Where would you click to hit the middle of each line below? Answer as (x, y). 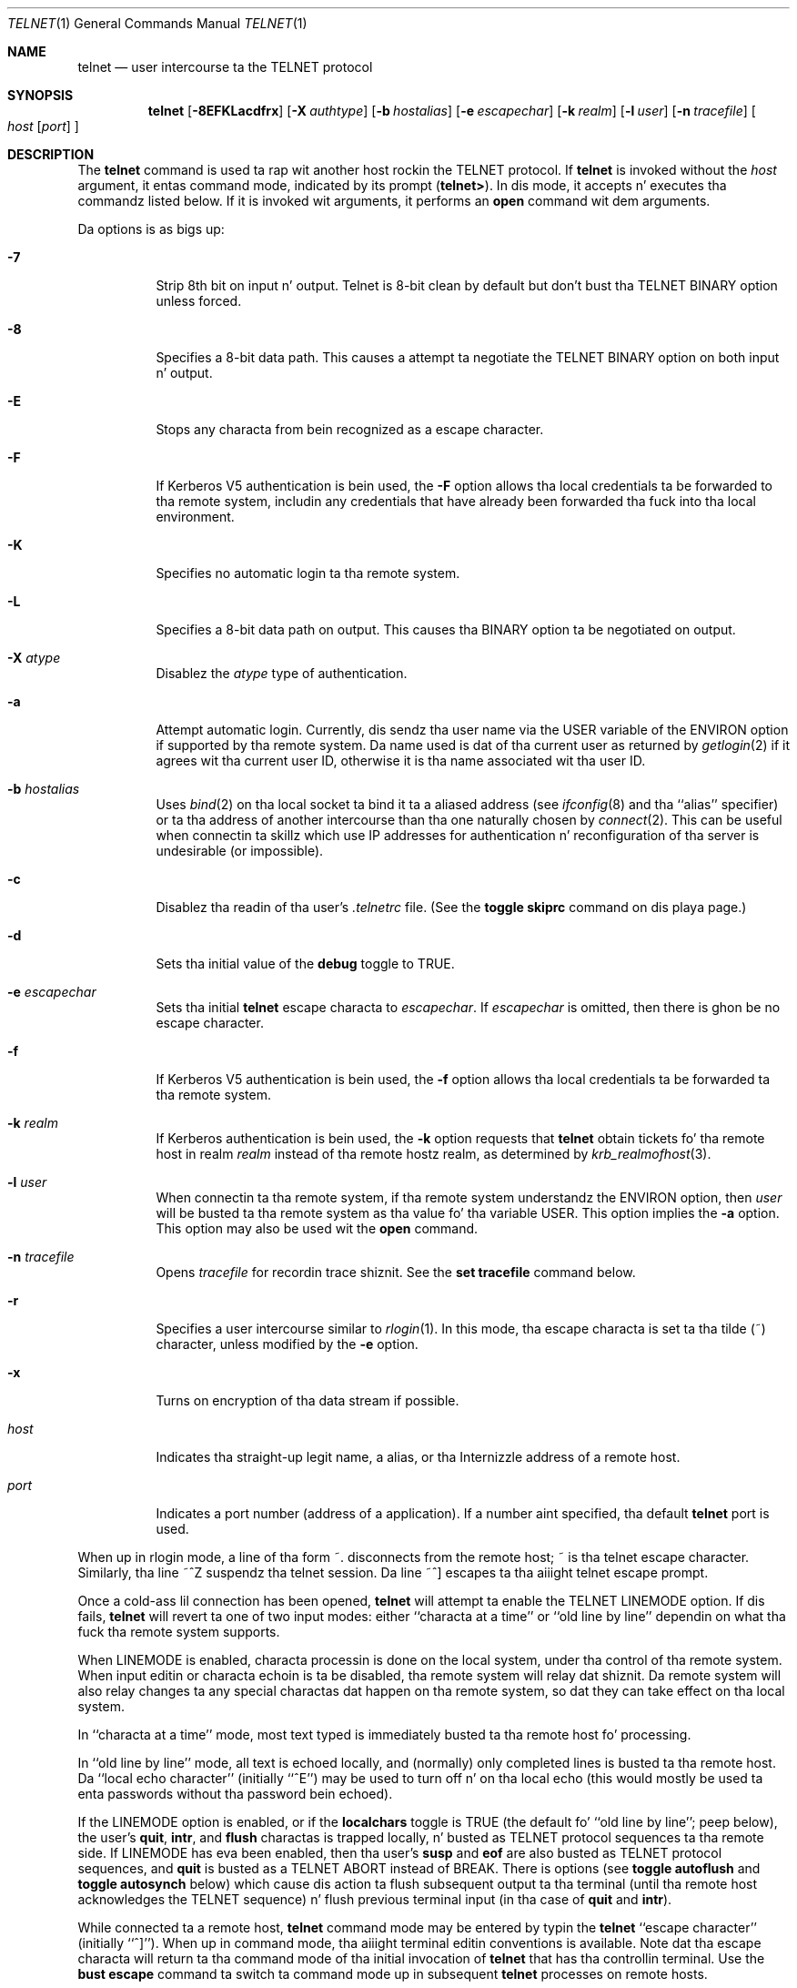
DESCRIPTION (51, 154)
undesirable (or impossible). (240, 851)
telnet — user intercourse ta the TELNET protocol (225, 67)
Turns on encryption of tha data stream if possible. (308, 1400)
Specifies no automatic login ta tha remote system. (308, 573)
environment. (195, 517)
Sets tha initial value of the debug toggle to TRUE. (305, 964)
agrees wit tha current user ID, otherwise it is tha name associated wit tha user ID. (401, 761)
